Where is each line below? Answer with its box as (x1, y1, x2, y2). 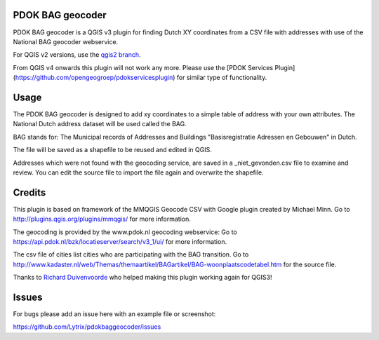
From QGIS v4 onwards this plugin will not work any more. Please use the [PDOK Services (13, 63, 274, 72)
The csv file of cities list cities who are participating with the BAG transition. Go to (13, 250, 249, 259)
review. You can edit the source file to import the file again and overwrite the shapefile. (13, 168, 265, 177)
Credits (13, 186, 46, 198)
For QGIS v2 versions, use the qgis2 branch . (13, 50, 141, 59)
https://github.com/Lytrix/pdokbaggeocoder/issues (13, 322, 161, 331)
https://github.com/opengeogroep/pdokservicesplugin (15, 74, 173, 82)
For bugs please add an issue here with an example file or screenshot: (13, 310, 216, 318)
